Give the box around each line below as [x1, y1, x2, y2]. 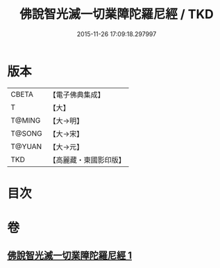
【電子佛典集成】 [49, 90, 105, 100]
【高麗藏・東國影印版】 [49, 155, 126, 164]
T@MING [10, 116, 41, 125]
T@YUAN [10, 141, 42, 151]
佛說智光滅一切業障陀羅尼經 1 [7, 250, 133, 262]
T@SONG [10, 128, 43, 138]
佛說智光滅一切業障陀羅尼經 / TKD [19, 6, 214, 22]
